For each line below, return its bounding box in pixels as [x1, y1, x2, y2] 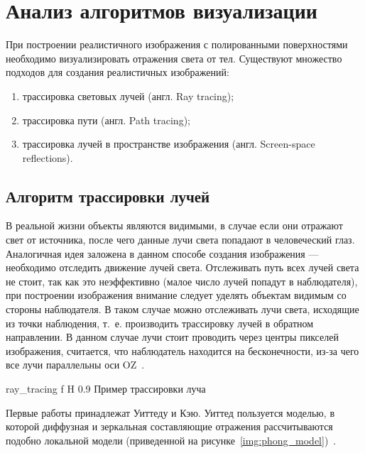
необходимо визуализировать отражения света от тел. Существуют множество [6, 50, 342, 65]
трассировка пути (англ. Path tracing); [22, 112, 190, 127]
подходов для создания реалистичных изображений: [6, 65, 229, 80]
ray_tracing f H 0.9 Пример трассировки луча [6, 381, 206, 396]
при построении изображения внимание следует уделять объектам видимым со [6, 288, 347, 302]
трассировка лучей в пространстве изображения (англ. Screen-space [22, 136, 315, 151]
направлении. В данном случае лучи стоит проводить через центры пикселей [6, 329, 339, 344]
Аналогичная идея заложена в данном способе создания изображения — [6, 246, 319, 261]
